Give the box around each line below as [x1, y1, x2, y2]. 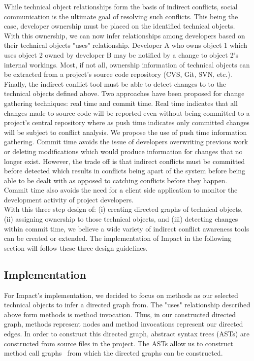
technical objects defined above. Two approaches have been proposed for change [4, 88, 245, 98]
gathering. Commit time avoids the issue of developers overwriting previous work [4, 136, 248, 147]
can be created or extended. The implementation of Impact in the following [4, 233, 231, 243]
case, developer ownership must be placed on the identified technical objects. [4, 21, 235, 31]
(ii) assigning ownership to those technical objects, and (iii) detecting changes [4, 214, 238, 224]
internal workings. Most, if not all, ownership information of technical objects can [4, 59, 250, 69]
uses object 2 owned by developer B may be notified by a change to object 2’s [4, 49, 239, 60]
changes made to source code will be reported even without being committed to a [4, 107, 250, 118]
